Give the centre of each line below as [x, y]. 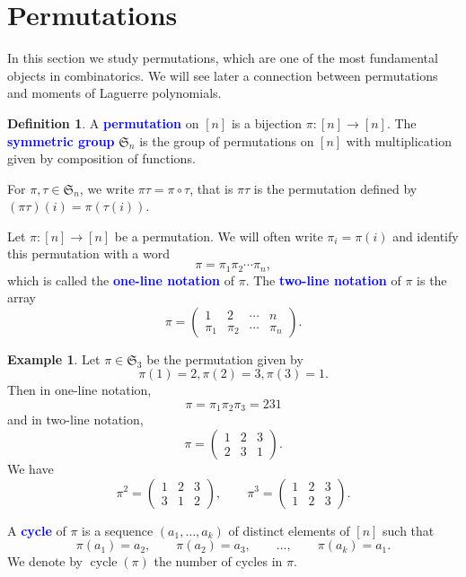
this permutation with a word [89, 254]
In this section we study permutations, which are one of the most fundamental [223, 58]
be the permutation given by [225, 358]
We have [31, 468]
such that [409, 530]
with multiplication [399, 140]
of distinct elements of [289, 530]
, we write [107, 188]
